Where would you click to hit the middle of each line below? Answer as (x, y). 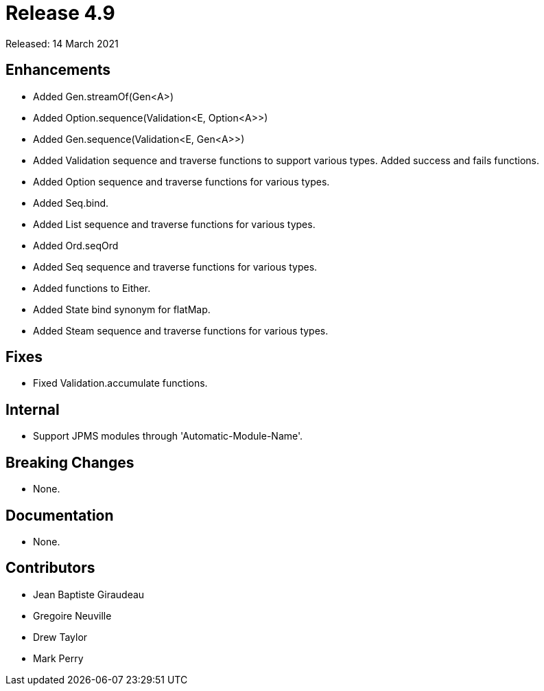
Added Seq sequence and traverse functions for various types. (175, 267)
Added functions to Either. (92, 288)
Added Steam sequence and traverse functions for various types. (181, 330)
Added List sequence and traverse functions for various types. (174, 224)
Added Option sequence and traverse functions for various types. (181, 181)
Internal (33, 409)
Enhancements (58, 70)
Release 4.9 (60, 13)
